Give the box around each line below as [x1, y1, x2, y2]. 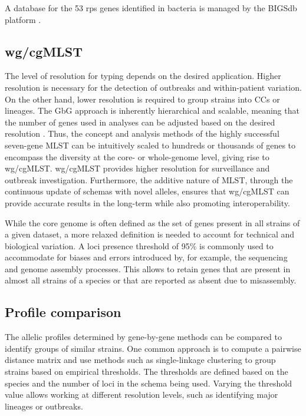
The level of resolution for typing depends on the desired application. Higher [5, 70, 281, 82]
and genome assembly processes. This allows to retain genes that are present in [5, 262, 291, 275]
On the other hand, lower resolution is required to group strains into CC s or [5, 93, 280, 105]
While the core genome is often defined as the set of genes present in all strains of [5, 216, 300, 229]
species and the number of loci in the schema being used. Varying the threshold [5, 377, 292, 389]
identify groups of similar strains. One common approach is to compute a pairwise [5, 342, 301, 354]
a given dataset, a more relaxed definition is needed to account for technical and [5, 228, 295, 240]
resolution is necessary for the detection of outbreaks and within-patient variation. [5, 81, 302, 93]
